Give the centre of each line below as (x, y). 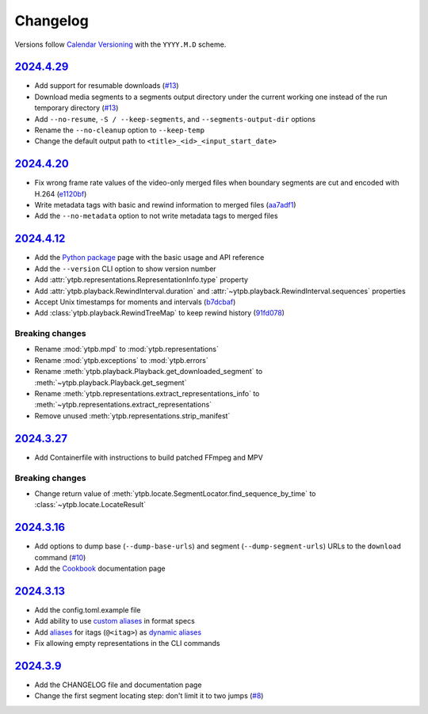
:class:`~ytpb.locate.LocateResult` (90, 505)
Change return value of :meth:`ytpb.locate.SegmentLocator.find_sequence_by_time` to (175, 493)
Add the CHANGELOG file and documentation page (118, 685)
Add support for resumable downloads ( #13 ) (107, 86)
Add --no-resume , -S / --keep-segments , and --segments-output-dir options (175, 119)
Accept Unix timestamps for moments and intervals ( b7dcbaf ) (135, 302)
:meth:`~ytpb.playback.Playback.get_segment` (111, 382)
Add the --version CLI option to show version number (126, 269)
